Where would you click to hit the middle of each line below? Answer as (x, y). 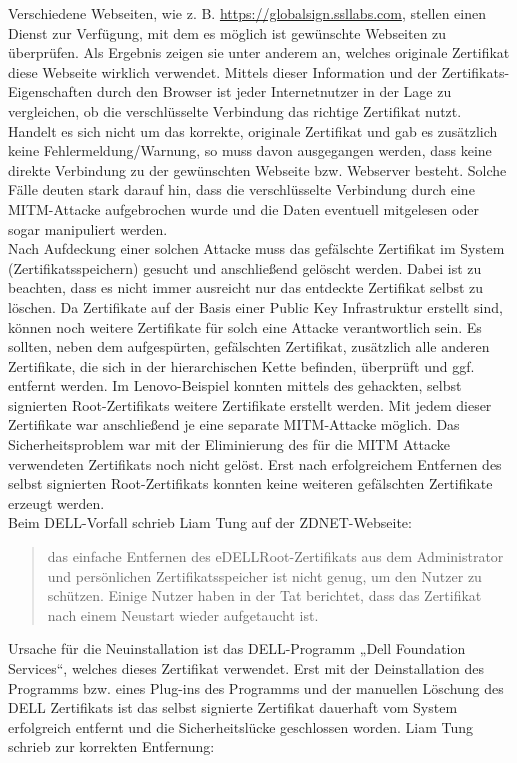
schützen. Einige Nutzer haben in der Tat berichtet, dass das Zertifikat (264, 595)
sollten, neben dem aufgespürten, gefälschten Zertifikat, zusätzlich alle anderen (249, 346)
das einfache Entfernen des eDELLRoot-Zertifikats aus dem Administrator (275, 556)
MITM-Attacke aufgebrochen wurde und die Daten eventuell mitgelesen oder (243, 208)
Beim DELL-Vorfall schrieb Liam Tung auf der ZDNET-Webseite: (210, 522)
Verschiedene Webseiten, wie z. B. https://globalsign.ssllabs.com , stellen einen (247, 13)
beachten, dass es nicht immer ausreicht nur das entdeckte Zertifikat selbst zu (246, 287)
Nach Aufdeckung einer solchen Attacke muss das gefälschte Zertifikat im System (256, 248)
